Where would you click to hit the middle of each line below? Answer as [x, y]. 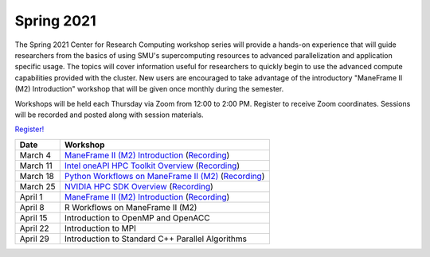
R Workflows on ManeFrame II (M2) [131, 207]
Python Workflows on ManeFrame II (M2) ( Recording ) [164, 176]
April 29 [34, 239]
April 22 [34, 228]
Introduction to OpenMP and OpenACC [137, 217]
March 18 [37, 176]
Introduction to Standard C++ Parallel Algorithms [155, 239]
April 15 [33, 217]
